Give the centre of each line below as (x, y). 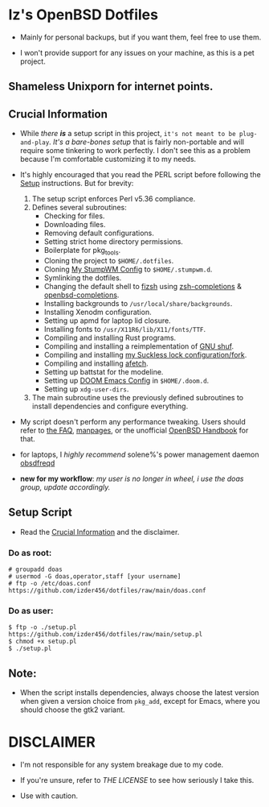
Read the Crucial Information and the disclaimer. (100, 532)
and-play (35, 143)
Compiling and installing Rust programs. (110, 337)
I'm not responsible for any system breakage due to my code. (122, 765)
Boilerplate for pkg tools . (82, 251)
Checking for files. (74, 216)
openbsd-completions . (82, 295)
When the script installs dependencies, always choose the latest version (139, 693)
